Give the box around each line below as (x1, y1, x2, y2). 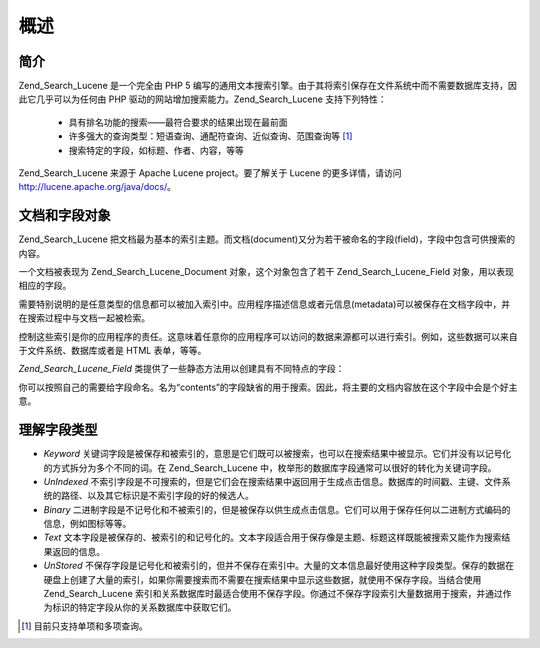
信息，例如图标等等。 (43, 518, 132, 530)
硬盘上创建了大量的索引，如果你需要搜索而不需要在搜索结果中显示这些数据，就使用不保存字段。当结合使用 (43, 573, 482, 585)
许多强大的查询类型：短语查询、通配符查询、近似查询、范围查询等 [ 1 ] (68, 130, 353, 142)
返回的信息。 (51, 545, 105, 557)
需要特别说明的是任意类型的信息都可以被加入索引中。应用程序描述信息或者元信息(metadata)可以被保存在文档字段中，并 (18, 298, 511, 310)
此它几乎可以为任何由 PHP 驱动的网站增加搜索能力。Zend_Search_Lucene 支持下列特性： (18, 93, 387, 105)
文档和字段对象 (18, 207, 111, 224)
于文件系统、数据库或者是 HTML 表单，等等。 (18, 345, 207, 357)
